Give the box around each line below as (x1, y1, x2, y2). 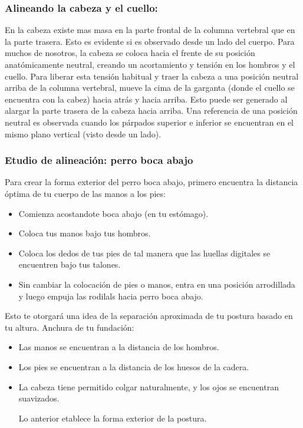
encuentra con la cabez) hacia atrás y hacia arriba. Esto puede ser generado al (5, 93, 288, 105)
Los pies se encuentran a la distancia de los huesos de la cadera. (18, 360, 249, 373)
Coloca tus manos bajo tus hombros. (18, 227, 151, 239)
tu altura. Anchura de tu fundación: (5, 321, 134, 333)
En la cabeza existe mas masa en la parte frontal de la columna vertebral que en (5, 24, 295, 36)
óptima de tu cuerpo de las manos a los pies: (5, 187, 166, 199)
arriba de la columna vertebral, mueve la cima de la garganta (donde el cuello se (5, 81, 295, 94)
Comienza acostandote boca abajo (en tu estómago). (18, 207, 209, 219)
